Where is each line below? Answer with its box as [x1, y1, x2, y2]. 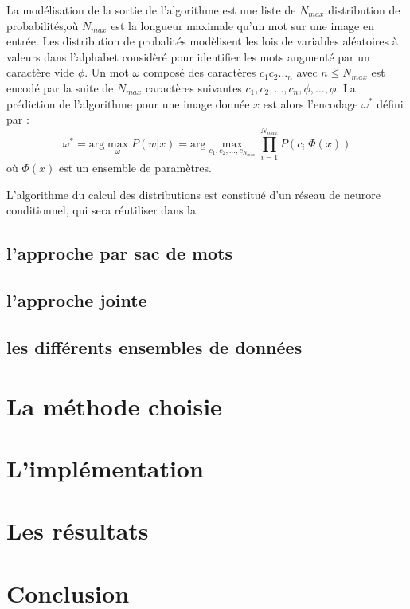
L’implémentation [6, 451, 204, 484]
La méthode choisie [6, 389, 222, 422]
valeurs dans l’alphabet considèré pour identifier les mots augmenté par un [6, 48, 370, 65]
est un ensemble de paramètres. [58, 159, 212, 176]
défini [377, 95, 404, 112]
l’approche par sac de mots [6, 241, 233, 265]
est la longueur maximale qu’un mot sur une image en [111, 17, 374, 33]
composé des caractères [143, 64, 256, 81]
